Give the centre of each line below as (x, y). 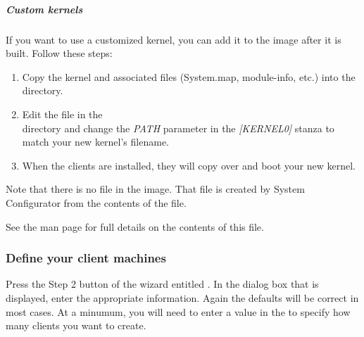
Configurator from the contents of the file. (96, 202)
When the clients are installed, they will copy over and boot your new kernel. (189, 165)
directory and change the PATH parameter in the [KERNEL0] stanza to (178, 128)
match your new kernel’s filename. (95, 142)
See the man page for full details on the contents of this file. (135, 226)
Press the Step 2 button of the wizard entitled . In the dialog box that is (162, 284)
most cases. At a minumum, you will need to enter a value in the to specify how (178, 311)
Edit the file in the (62, 114)
